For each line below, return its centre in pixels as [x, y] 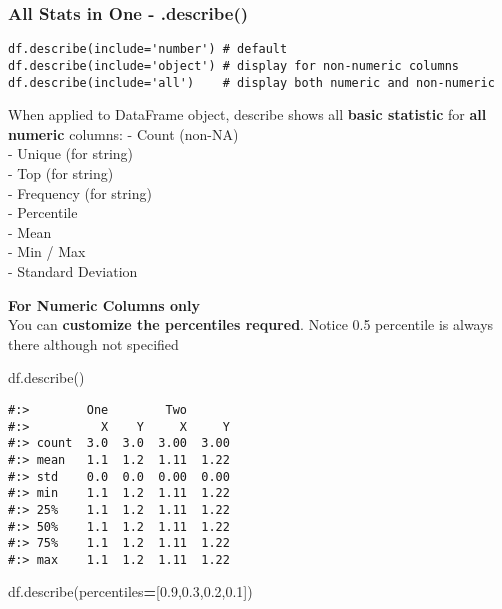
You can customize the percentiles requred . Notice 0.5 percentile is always [251, 324]
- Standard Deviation [73, 270]
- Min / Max [47, 251]
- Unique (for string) [71, 153]
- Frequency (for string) [80, 192]
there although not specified [93, 343]
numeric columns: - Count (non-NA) [123, 133]
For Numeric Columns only [104, 304]
